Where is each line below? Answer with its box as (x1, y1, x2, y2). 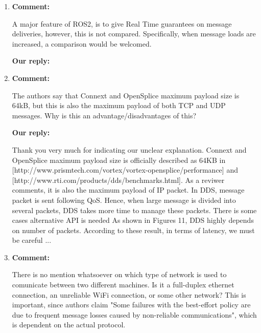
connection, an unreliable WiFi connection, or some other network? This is (12, 289, 246, 300)
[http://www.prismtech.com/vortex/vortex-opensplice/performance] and (12, 164, 238, 175)
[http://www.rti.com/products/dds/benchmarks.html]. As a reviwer (12, 174, 225, 185)
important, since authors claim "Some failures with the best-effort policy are (12, 299, 251, 310)
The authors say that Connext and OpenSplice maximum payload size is (12, 90, 240, 100)
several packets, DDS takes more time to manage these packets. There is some (12, 204, 257, 215)
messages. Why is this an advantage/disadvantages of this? (12, 110, 197, 120)
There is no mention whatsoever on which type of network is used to (12, 269, 227, 280)
